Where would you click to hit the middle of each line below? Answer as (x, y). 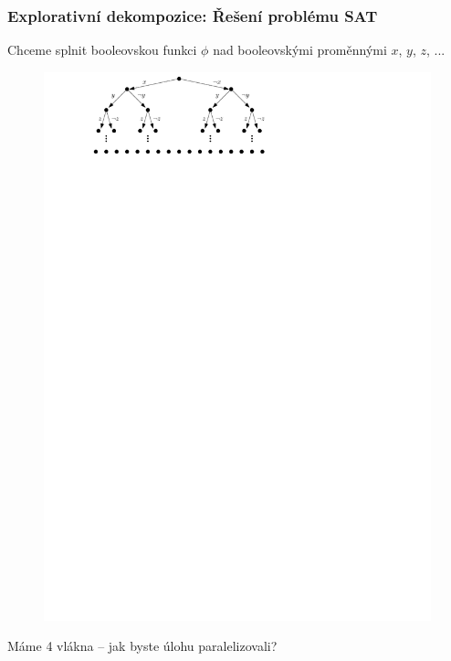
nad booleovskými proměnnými (300, 50)
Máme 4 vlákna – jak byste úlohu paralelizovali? (142, 646)
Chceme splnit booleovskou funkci (102, 50)
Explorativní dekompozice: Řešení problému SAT (193, 15)
